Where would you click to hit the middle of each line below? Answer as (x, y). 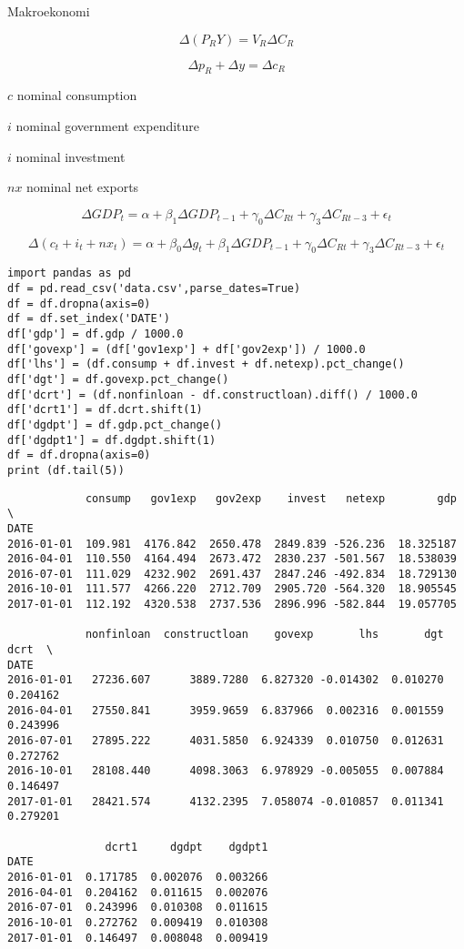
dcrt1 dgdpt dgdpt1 (187, 847)
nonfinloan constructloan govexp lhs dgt (264, 635)
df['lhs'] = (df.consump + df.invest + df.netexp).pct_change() (206, 364)
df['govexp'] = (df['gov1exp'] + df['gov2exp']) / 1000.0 (187, 349)
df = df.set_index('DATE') (89, 319)
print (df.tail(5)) (66, 470)
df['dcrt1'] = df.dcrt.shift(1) (105, 410)
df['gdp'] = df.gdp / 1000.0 (96, 333)
